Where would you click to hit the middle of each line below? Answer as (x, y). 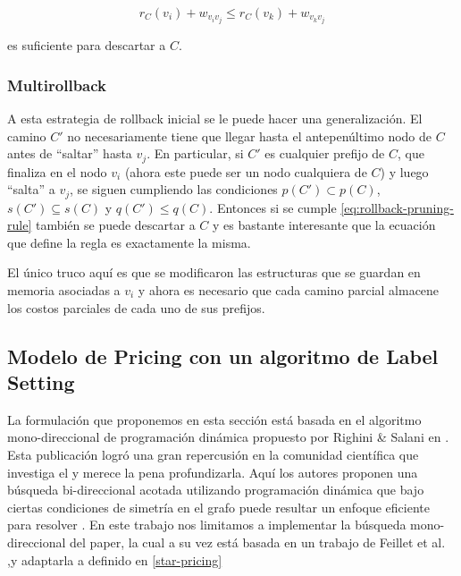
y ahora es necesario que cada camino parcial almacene (289, 289)
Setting (41, 381)
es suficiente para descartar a (87, 45)
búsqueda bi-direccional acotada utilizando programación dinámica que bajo (216, 490)
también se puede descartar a (115, 225)
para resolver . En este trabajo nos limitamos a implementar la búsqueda (207, 525)
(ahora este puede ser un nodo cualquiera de (246, 171)
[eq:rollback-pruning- (397, 207)
